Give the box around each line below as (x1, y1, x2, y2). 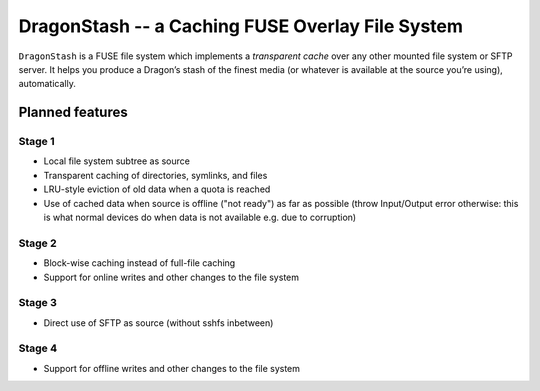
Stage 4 (18, 341, 58, 355)
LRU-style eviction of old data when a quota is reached (43, 183, 271, 195)
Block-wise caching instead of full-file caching (43, 257, 236, 269)
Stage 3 (18, 296, 57, 310)
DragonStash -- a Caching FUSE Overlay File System (18, 15, 464, 37)
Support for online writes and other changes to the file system (43, 271, 300, 283)
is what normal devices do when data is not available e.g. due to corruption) (43, 211, 357, 224)
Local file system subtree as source (43, 155, 190, 167)
